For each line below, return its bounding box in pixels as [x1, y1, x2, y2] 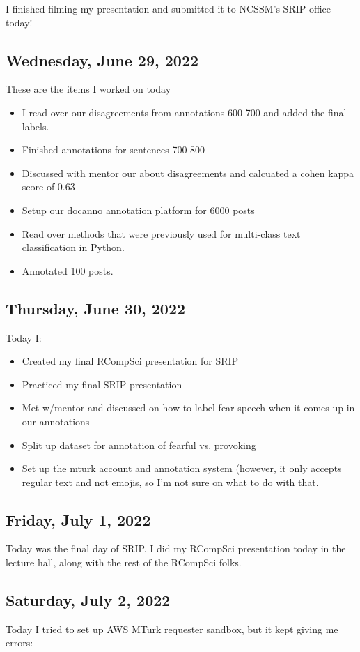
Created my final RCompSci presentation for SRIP [22, 354, 239, 368]
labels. [22, 119, 49, 133]
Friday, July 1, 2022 [6, 508, 151, 530]
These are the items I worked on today [6, 82, 171, 96]
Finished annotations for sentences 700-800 [22, 142, 205, 157]
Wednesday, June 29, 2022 [6, 49, 199, 70]
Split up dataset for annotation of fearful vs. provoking [22, 437, 256, 452]
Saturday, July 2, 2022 [6, 589, 171, 611]
